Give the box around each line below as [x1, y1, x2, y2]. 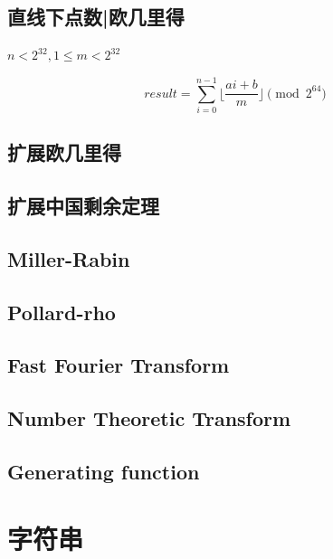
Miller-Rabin [7, 244, 130, 272]
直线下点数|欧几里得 [7, 3, 185, 31]
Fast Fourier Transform [7, 351, 230, 379]
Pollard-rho [7, 298, 116, 326]
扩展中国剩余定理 [7, 192, 159, 220]
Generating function [7, 458, 200, 485]
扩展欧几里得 [7, 138, 121, 166]
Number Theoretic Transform [7, 404, 291, 432]
